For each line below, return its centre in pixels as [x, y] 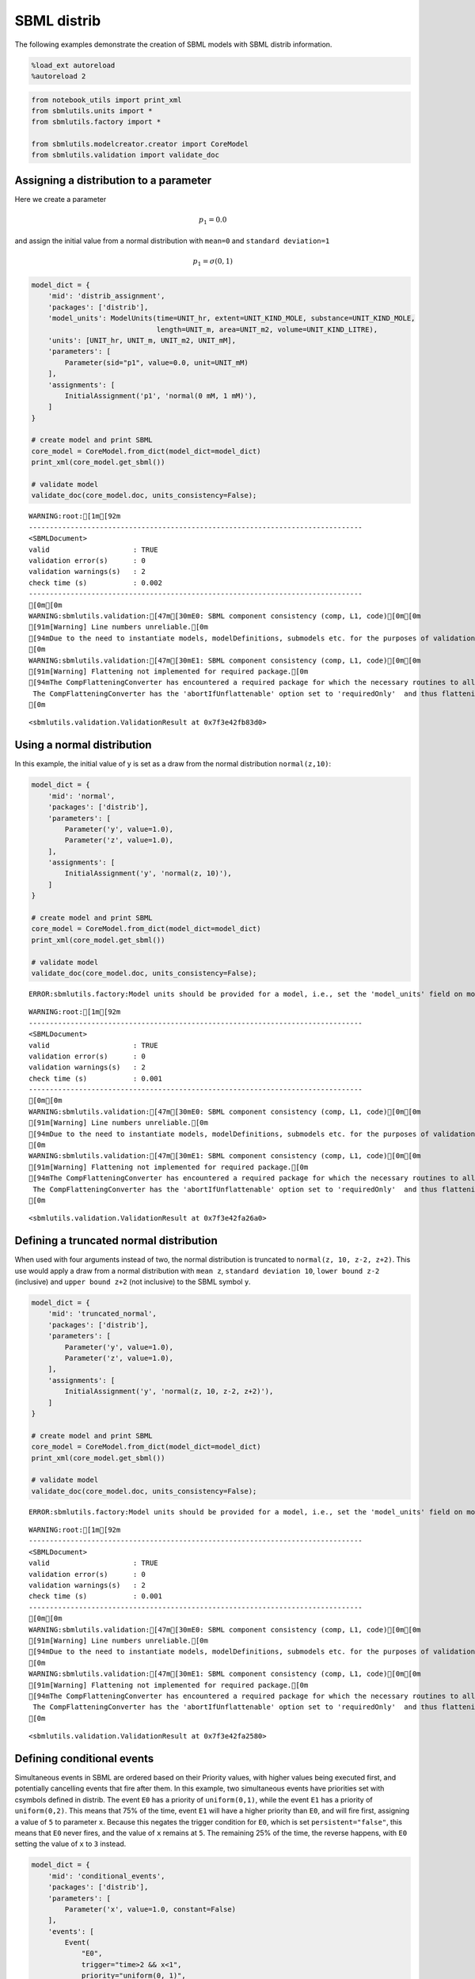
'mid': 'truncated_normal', [103, 1314]
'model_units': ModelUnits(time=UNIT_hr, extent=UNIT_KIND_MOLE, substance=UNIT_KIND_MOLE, [232, 318]
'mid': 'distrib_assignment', [106, 296]
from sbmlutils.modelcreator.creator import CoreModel [140, 144]
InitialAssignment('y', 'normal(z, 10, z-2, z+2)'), [169, 1392]
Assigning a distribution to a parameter [113, 180]
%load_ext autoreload [73, 65]
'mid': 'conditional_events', [106, 1876]
